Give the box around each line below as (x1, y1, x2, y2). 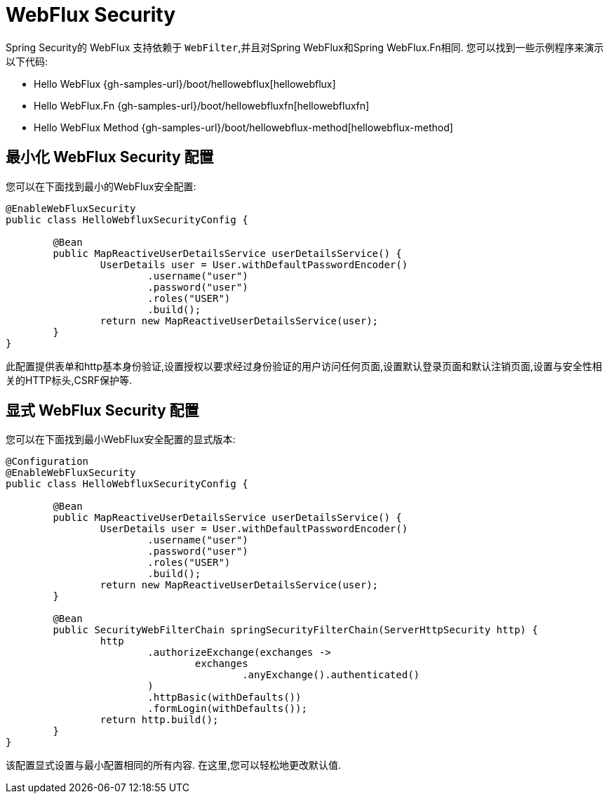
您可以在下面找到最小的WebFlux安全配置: (6, 180, 196, 192)
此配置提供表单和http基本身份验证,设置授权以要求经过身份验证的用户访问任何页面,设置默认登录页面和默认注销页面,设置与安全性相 (6, 359, 603, 372)
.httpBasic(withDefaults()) (147, 692, 302, 704)
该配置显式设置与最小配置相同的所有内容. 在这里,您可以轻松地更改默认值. (6, 759, 342, 772)
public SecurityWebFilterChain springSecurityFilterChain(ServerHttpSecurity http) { (53, 624, 538, 636)
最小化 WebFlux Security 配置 (6, 148, 214, 166)
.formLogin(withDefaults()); (147, 703, 307, 715)
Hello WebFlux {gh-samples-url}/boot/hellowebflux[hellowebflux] (34, 77, 336, 90)
